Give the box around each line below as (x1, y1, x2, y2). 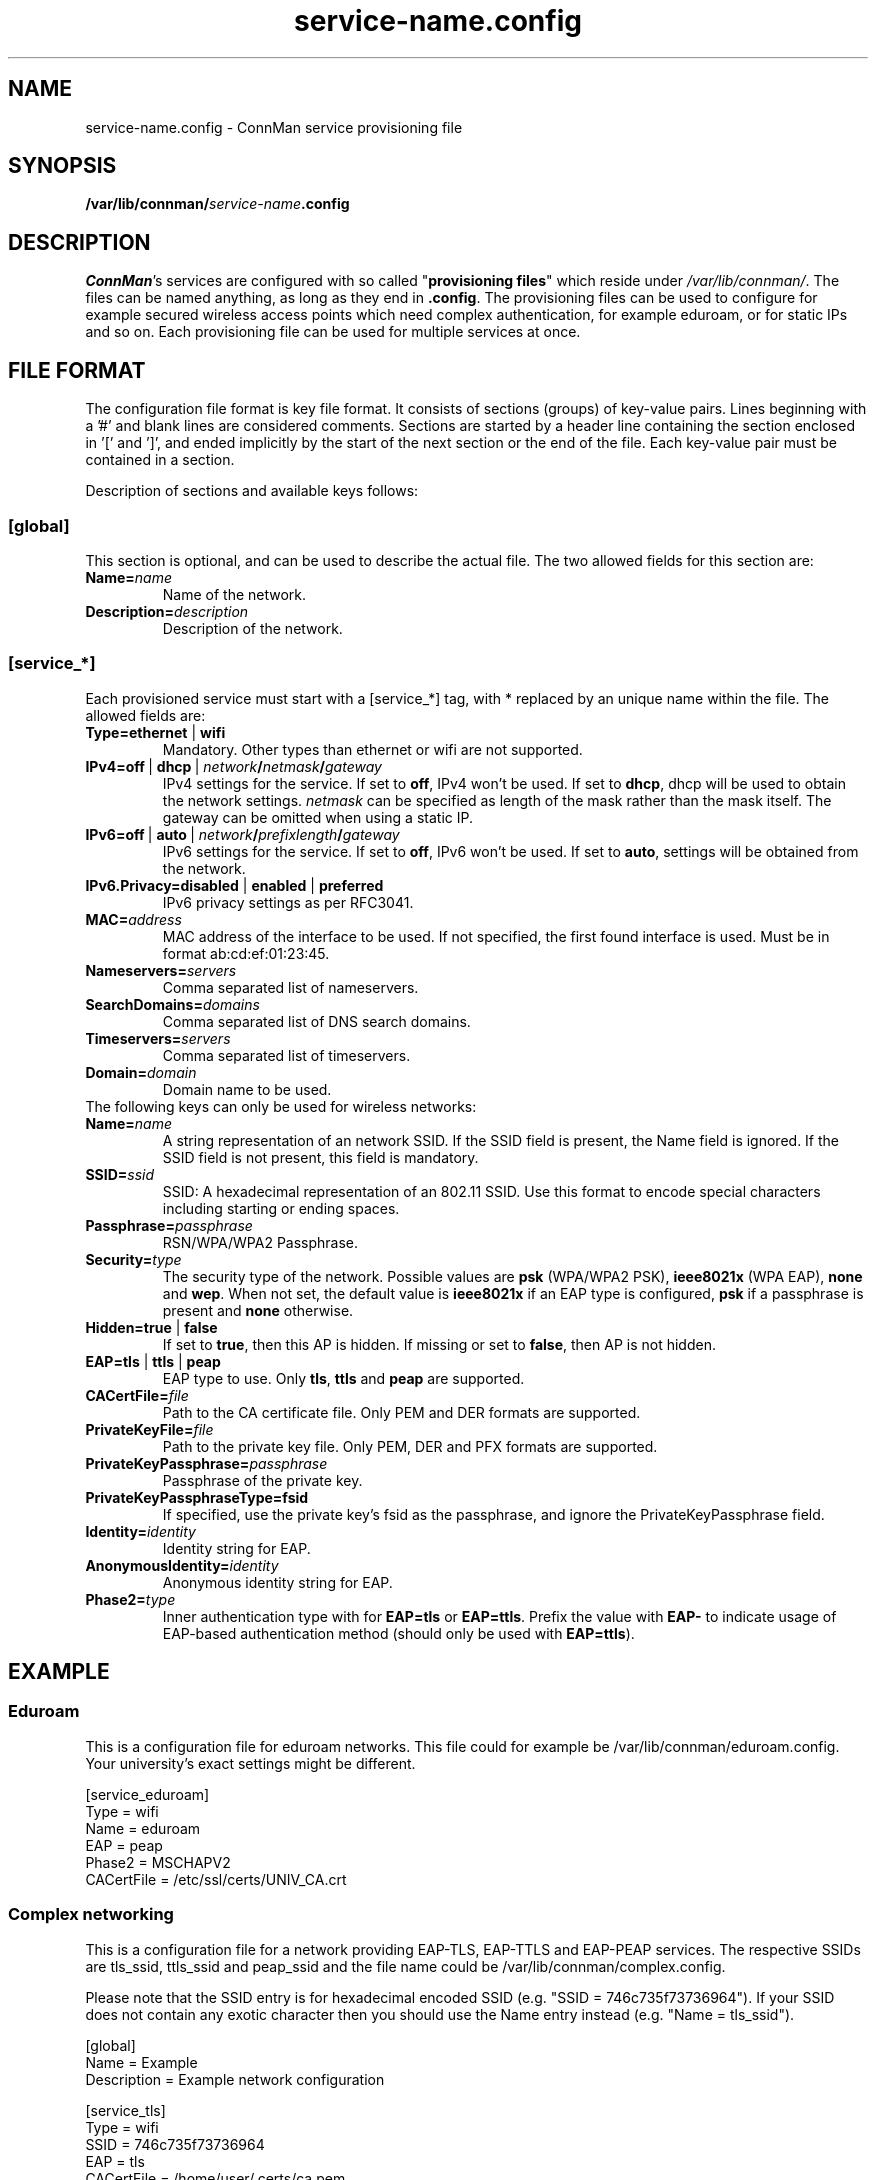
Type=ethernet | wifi (85, 723, 226, 741)
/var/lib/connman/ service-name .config (85, 195, 350, 213)
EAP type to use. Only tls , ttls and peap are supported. (162, 1369, 525, 1387)
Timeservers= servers (85, 1029, 231, 1047)
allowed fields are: (85, 706, 206, 724)
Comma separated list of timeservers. (162, 1046, 411, 1064)
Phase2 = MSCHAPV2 (85, 1853, 231, 1871)
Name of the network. (162, 585, 307, 603)
